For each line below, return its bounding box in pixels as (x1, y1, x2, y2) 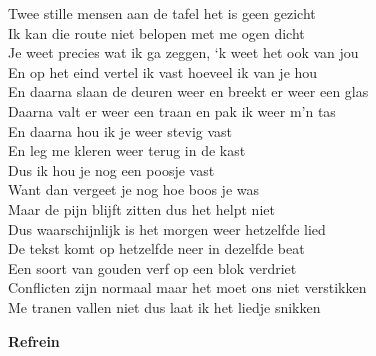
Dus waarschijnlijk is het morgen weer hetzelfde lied (8, 218, 326, 239)
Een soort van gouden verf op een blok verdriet (8, 257, 297, 278)
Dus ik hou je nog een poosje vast (8, 159, 215, 180)
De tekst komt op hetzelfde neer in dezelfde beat (8, 238, 305, 259)
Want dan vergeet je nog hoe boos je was (8, 179, 260, 200)
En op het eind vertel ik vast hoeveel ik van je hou (8, 61, 318, 82)
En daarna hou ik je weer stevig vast (8, 120, 233, 141)
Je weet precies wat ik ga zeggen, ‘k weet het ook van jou (8, 42, 359, 63)
